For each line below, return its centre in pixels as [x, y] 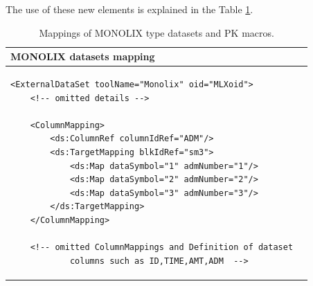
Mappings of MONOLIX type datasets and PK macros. [156, 32]
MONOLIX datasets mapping [83, 56]
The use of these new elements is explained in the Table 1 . [129, 9]
